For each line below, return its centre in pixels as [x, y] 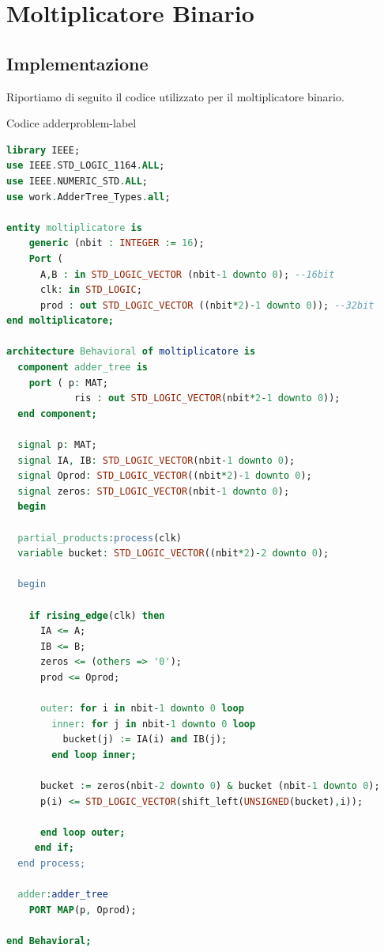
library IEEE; [43, 150]
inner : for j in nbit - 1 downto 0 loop [154, 724]
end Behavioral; [49, 941]
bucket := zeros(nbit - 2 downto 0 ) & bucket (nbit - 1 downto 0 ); [210, 786]
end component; [57, 413]
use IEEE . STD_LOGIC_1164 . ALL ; [86, 166]
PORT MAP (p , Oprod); [83, 910]
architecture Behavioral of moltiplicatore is [131, 352]
